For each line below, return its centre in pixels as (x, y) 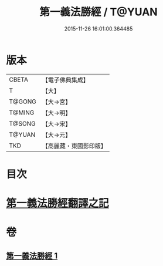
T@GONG (23, 102)
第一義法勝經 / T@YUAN (99, 12)
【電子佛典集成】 (65, 80)
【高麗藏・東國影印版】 (74, 146)
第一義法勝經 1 (32, 256)
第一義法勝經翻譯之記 (58, 203)
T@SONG (23, 123)
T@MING (22, 112)
